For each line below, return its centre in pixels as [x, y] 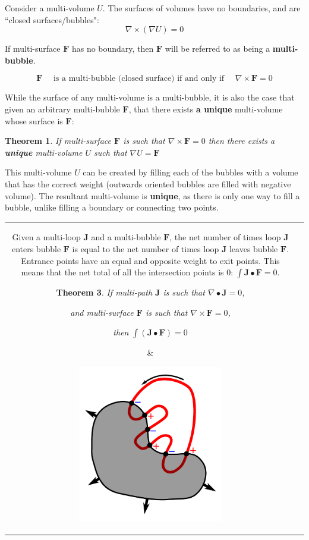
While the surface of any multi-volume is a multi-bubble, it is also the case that [150, 97]
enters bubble [36, 249]
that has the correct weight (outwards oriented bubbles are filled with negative [148, 183]
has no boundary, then [113, 48]
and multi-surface [102, 312]
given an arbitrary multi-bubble [62, 109]
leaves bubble [253, 249]
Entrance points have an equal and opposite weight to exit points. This [150, 260]
